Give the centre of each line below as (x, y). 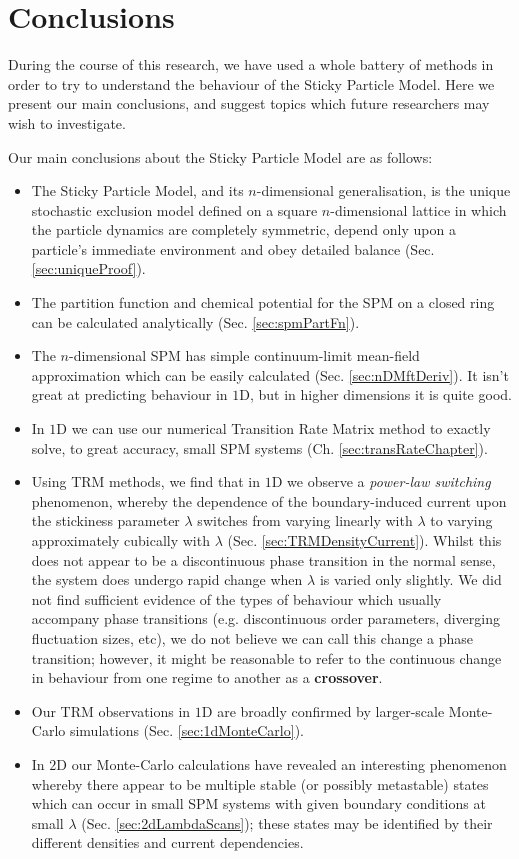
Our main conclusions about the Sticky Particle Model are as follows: (220, 156)
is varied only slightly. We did (410, 579)
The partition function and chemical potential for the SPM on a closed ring (263, 302)
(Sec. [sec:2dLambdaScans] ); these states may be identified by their (287, 822)
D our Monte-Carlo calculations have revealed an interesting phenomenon (281, 763)
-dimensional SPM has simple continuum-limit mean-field (244, 355)
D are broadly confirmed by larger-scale (323, 710)
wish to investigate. (67, 122)
